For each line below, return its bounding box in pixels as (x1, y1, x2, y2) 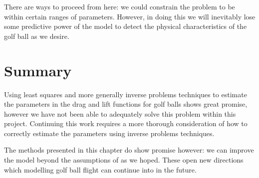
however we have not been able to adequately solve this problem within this (4, 108, 236, 119)
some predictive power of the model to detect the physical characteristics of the (4, 21, 247, 31)
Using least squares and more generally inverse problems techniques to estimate (4, 89, 247, 99)
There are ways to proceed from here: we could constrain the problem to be (4, 1, 235, 11)
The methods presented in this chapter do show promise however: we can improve (4, 145, 254, 155)
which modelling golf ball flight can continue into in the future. (4, 164, 197, 175)
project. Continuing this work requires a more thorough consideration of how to (4, 118, 248, 129)
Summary (4, 60, 72, 80)
